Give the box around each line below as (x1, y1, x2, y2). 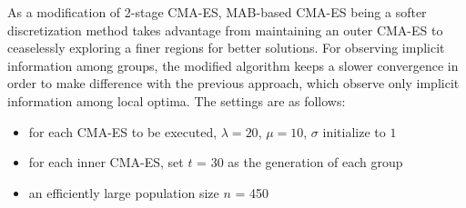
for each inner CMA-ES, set (28, 153, 184, 172)
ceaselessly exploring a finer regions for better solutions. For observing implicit (7, 38, 445, 57)
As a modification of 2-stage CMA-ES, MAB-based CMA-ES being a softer (7, 3, 427, 21)
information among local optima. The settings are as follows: (7, 91, 346, 110)
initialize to (322, 122, 386, 141)
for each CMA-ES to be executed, (28, 122, 218, 141)
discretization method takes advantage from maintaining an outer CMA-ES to (7, 20, 443, 39)
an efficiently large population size (28, 183, 219, 202)
